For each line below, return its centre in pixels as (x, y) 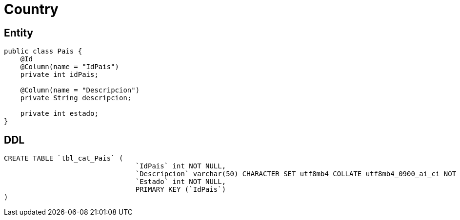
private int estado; (59, 114)
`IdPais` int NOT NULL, (181, 166)
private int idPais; (59, 75)
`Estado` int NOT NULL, (181, 182)
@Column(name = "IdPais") (70, 67)
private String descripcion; (76, 98)
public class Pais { (43, 51)
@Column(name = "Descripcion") (80, 90)
